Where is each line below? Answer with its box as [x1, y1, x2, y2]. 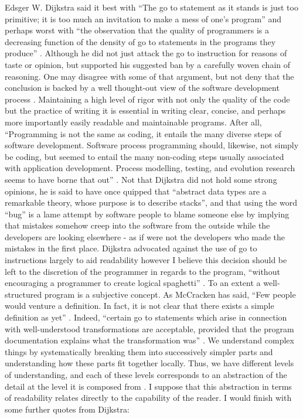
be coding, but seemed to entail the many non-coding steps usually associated [5, 150, 284, 162]
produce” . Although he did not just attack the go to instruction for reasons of [5, 47, 287, 59]
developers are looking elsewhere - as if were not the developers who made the [5, 230, 285, 243]
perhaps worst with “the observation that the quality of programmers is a [5, 24, 269, 36]
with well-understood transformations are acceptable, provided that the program [5, 322, 294, 335]
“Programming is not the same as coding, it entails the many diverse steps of [5, 127, 282, 139]
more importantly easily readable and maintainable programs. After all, [5, 115, 262, 128]
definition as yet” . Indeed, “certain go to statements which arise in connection [5, 311, 287, 323]
